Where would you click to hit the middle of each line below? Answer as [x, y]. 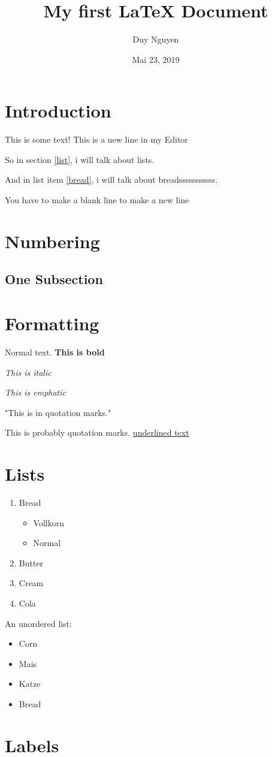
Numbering [52, 241]
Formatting [52, 323]
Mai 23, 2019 [156, 59]
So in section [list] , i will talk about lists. [80, 159]
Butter [31, 563]
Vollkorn [49, 522]
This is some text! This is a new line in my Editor [96, 139]
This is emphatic [35, 392]
